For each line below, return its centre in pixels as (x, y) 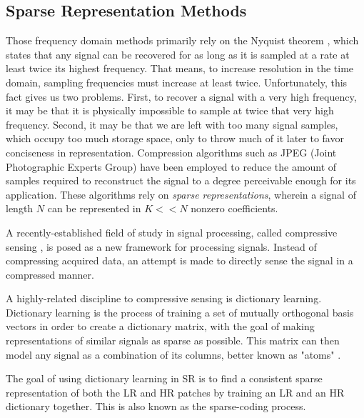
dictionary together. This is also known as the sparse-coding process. (156, 406)
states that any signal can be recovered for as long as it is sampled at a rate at (178, 54)
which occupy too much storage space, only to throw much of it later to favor (175, 138)
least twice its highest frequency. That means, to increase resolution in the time (180, 68)
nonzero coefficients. (234, 208)
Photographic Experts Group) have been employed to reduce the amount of (171, 166)
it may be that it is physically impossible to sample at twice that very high (170, 110)
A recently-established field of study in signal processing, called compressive (172, 232)
